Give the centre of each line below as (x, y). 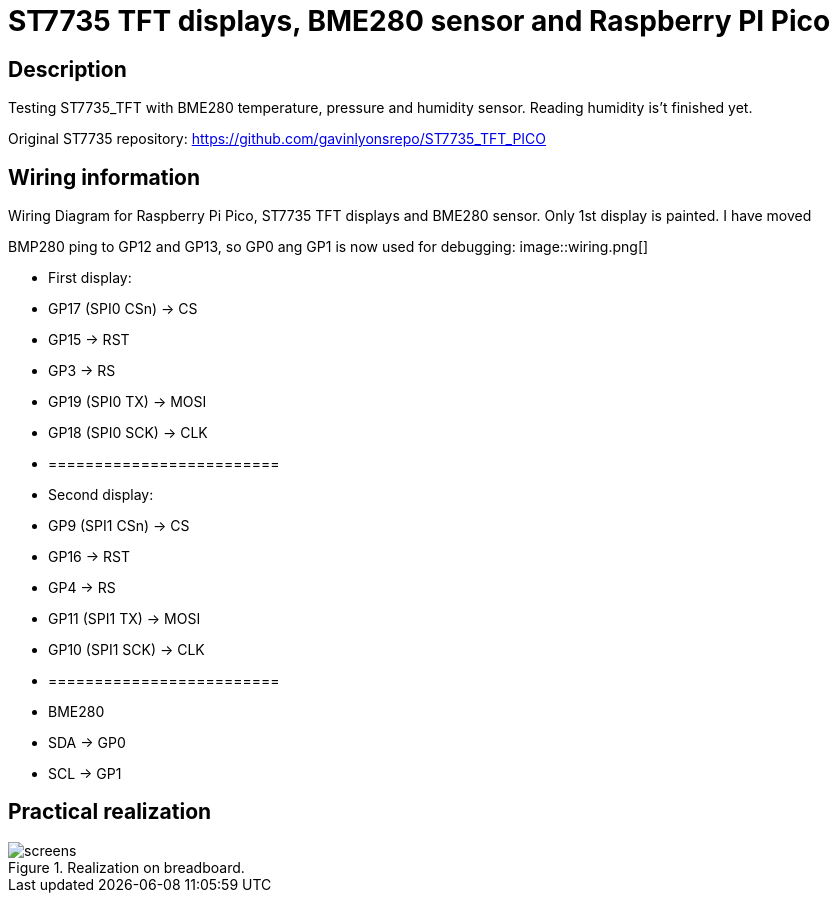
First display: (90, 278)
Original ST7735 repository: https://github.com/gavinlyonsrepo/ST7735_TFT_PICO (277, 139)
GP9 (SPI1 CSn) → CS (119, 526)
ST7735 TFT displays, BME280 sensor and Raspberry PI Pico (419, 21)
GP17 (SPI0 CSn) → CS (123, 309)
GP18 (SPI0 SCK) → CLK (128, 433)
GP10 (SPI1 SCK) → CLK (126, 650)
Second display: (101, 495)
